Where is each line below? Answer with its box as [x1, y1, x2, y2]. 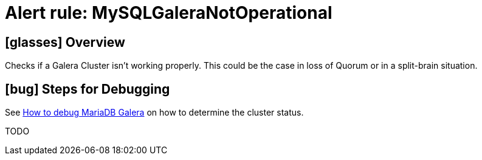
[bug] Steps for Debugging [5, 81, 170, 97]
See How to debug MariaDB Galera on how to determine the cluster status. [5, 107, 304, 118]
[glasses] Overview [5, 34, 125, 50]
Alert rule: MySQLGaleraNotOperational [5, 2, 332, 23]
